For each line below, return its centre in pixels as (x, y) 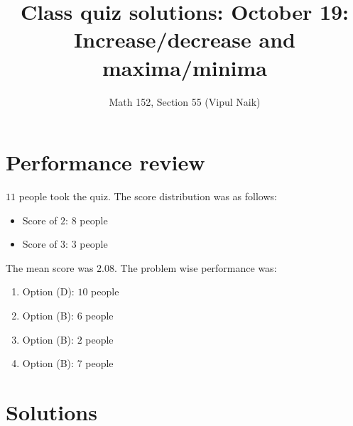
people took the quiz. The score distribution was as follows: (148, 196)
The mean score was (50, 267)
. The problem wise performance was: (196, 267)
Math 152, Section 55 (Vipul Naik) (185, 101)
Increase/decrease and (185, 39)
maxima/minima (185, 67)
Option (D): (48, 291)
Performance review (105, 162)
